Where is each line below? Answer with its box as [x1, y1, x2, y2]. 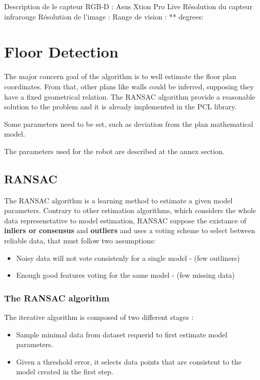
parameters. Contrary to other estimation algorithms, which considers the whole [4, 205, 256, 216]
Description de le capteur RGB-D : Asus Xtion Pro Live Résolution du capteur [4, 1, 253, 11]
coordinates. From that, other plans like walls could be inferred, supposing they [4, 81, 254, 91]
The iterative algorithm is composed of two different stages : [4, 312, 194, 322]
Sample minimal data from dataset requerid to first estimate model [16, 329, 228, 339]
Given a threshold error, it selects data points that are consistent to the [16, 356, 242, 367]
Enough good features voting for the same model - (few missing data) [16, 270, 235, 280]
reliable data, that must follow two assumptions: [4, 235, 156, 246]
